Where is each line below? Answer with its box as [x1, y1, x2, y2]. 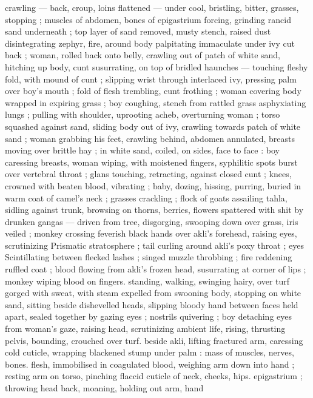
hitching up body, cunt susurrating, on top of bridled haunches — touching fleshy [5, 60, 308, 73]
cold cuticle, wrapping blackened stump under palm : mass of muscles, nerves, [5, 346, 294, 359]
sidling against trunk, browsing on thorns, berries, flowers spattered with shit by [5, 203, 304, 216]
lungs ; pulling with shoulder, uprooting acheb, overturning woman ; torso [5, 108, 280, 121]
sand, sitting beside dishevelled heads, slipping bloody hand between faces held [5, 298, 298, 311]
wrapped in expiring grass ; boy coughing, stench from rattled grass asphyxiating [5, 96, 306, 109]
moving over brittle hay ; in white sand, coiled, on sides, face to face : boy [5, 144, 280, 157]
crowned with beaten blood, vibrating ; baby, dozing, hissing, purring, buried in [5, 179, 301, 192]
